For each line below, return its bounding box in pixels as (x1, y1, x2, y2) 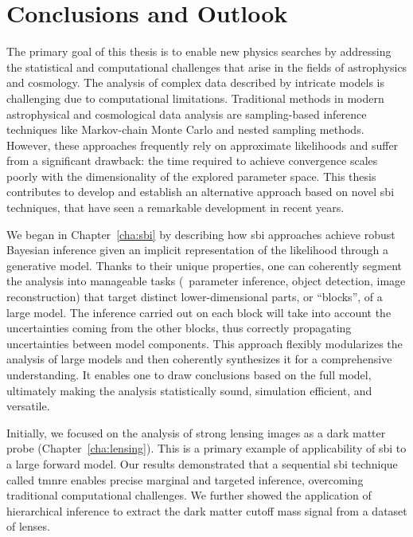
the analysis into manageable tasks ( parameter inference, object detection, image (6, 272, 406, 289)
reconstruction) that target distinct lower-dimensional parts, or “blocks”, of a (6, 288, 383, 305)
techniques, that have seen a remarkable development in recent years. (6, 199, 345, 216)
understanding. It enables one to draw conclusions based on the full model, (6, 366, 372, 382)
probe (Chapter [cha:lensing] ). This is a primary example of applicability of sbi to (6, 440, 407, 457)
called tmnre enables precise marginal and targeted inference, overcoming (6, 471, 364, 488)
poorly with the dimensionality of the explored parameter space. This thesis (6, 167, 376, 184)
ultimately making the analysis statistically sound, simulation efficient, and (6, 382, 372, 398)
